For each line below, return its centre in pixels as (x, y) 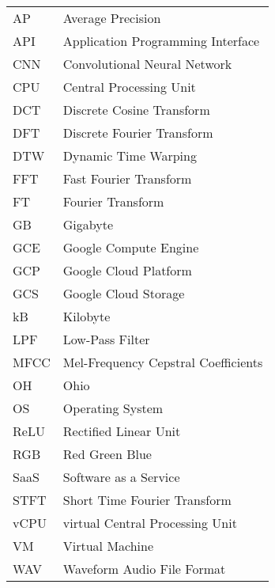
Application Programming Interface (161, 41)
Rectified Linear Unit (122, 431)
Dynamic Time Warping (130, 156)
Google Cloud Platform (127, 270)
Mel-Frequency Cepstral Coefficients (163, 362)
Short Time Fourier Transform (147, 500)
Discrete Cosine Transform (136, 110)
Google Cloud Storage (124, 293)
